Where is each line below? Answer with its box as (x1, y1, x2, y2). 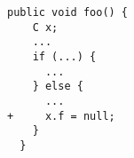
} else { (32, 80, 83, 93)
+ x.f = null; (7, 109, 115, 122)
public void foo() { (7, 6, 129, 19)
